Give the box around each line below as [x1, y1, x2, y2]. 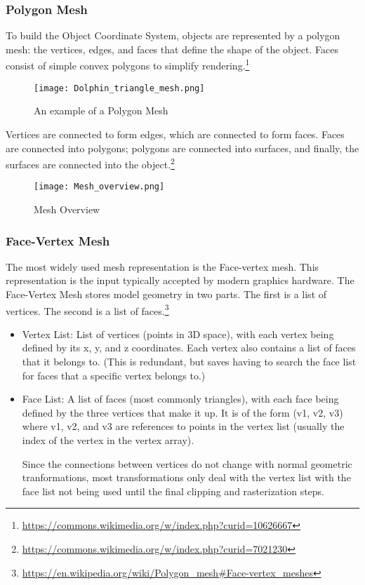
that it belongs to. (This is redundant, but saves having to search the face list [22, 354, 357, 369]
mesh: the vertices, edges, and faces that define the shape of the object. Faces [6, 41, 338, 56]
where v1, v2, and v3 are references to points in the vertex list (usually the [22, 419, 345, 433]
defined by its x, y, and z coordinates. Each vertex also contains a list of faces [22, 340, 356, 355]
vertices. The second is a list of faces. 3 [6, 301, 169, 318]
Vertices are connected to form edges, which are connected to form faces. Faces [6, 126, 345, 141]
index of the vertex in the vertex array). [22, 433, 194, 447]
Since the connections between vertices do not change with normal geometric [22, 456, 352, 471]
